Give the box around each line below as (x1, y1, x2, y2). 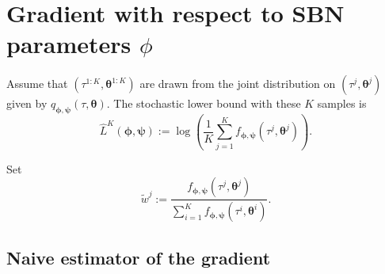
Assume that (6, 75, 68, 92)
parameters (6, 28, 132, 60)
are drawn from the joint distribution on (139, 75, 336, 92)
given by (6, 95, 48, 112)
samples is (317, 95, 367, 112)
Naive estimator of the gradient (6, 245, 271, 269)
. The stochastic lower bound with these (106, 95, 301, 112)
